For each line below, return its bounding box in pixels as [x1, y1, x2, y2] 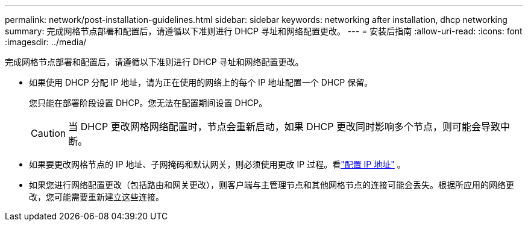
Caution [31, 127, 66, 139]
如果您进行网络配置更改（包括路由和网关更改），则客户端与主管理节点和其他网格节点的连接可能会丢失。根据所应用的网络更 [29, 180, 514, 190]
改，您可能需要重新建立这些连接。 [29, 192, 164, 202]
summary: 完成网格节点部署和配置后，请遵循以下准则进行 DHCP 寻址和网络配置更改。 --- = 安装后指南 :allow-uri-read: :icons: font [5, 26, 523, 36]
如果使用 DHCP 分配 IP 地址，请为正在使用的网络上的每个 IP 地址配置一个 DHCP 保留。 [29, 77, 373, 87]
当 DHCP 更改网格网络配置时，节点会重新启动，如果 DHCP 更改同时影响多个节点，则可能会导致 [68, 121, 500, 133]
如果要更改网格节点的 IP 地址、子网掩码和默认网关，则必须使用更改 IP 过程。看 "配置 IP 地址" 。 [29, 159, 406, 169]
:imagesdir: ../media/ [5, 37, 87, 47]
